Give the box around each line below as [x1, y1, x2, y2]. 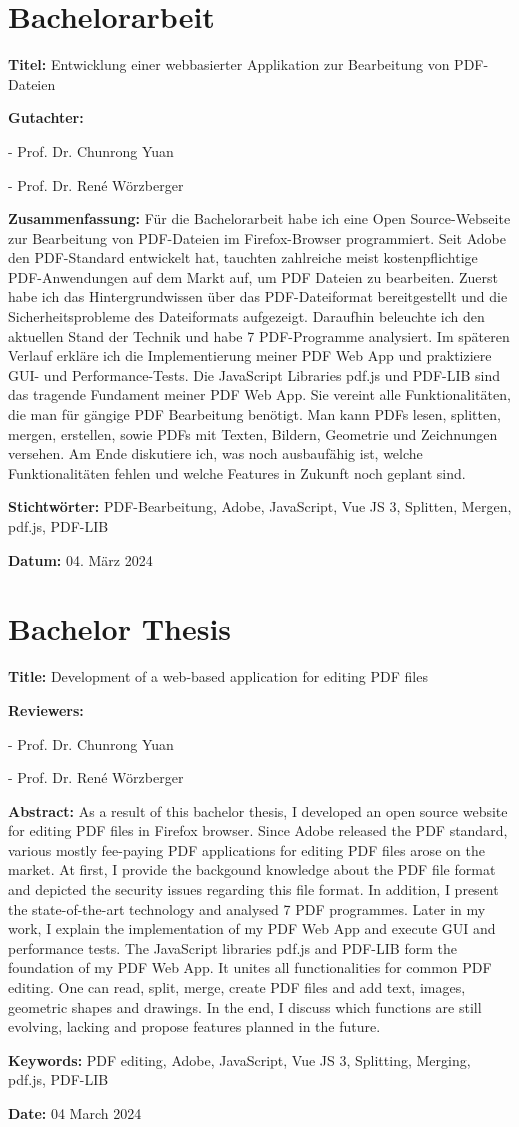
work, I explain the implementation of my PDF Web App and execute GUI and [8, 918, 496, 939]
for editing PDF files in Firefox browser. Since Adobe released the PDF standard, [8, 820, 508, 841]
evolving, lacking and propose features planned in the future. [8, 1016, 381, 1037]
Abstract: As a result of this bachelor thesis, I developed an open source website [8, 800, 508, 821]
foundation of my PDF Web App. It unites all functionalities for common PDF [8, 957, 492, 978]
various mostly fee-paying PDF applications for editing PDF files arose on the [8, 839, 485, 860]
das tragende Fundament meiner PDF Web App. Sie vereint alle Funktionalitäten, [8, 384, 511, 405]
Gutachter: [8, 107, 84, 128]
